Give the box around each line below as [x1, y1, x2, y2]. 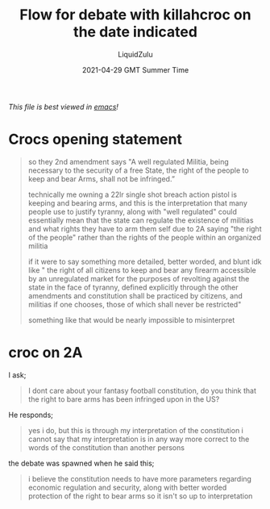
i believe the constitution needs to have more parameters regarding [27, 474, 252, 483]
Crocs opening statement [8, 131, 183, 148]
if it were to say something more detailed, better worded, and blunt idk [27, 257, 262, 266]
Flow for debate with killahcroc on [19, 6, 251, 24]
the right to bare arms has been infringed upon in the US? [27, 394, 220, 404]
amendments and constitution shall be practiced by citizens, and [27, 290, 243, 300]
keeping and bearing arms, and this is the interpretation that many [27, 198, 247, 207]
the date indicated [73, 23, 197, 41]
